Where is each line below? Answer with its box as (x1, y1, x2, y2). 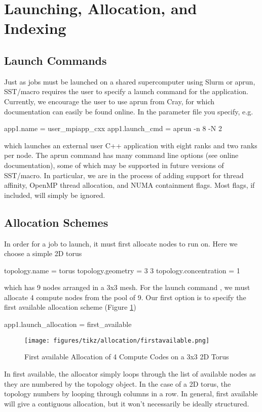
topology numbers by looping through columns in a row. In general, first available (4, 388, 258, 399)
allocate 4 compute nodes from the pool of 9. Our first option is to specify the (4, 292, 246, 302)
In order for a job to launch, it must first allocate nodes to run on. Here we (4, 238, 238, 249)
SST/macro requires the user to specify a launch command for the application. (4, 86, 248, 97)
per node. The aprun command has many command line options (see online (4, 150, 239, 160)
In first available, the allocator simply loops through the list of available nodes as (4, 368, 256, 379)
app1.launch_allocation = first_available (4, 319, 132, 329)
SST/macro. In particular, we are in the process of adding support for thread (4, 170, 244, 180)
